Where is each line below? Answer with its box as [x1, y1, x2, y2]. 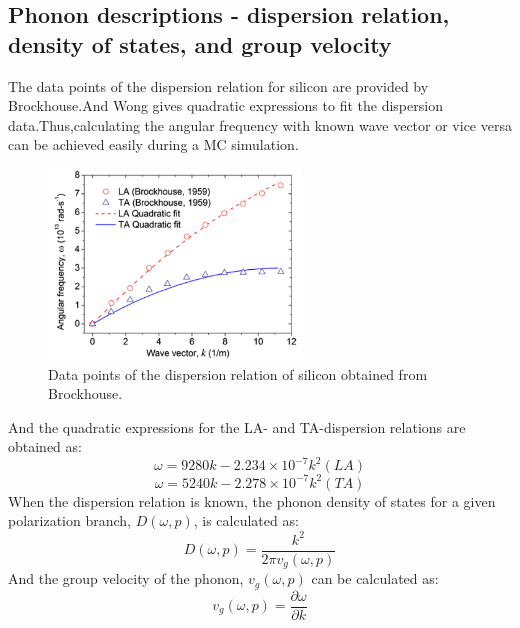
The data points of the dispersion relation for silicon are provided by [8, 75, 429, 96]
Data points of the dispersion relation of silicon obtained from [48, 363, 428, 384]
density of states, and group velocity [8, 28, 392, 59]
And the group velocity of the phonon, [8, 568, 244, 589]
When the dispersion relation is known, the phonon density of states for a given [8, 490, 496, 511]
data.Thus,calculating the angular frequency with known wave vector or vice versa [8, 114, 512, 135]
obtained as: [8, 436, 82, 457]
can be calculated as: [311, 568, 439, 589]
